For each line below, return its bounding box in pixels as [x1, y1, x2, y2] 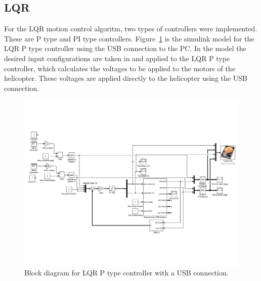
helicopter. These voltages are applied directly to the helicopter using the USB [4, 73, 247, 83]
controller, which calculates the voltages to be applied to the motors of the [4, 63, 235, 73]
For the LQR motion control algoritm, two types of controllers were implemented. [4, 23, 257, 34]
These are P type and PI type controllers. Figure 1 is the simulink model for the [4, 33, 254, 43]
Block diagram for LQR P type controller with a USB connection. [24, 267, 229, 278]
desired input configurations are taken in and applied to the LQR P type [4, 53, 230, 63]
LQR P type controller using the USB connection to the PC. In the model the [4, 43, 246, 54]
